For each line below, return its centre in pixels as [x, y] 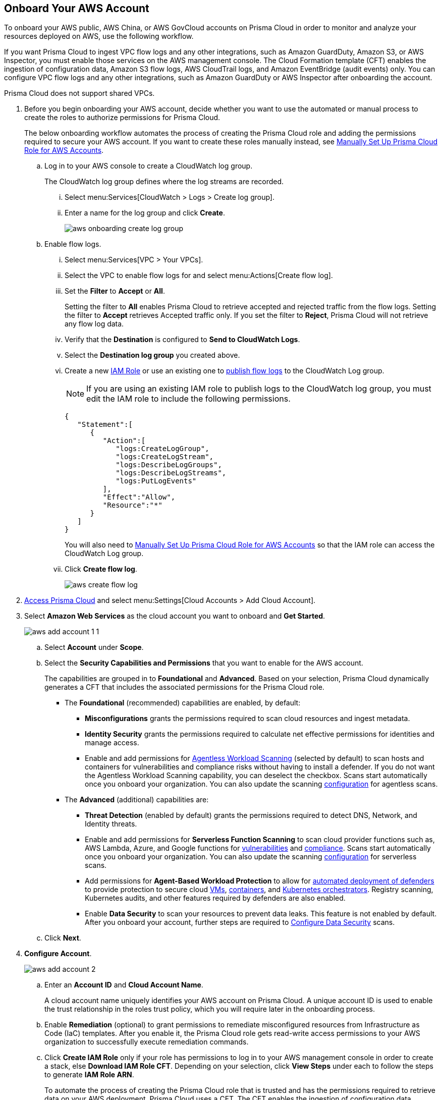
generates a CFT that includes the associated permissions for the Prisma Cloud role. [184, 687]
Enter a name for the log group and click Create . [145, 213]
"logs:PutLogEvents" [156, 481]
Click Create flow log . [101, 569]
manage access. [112, 743]
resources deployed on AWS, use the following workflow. [99, 36]
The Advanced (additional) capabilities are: [137, 800]
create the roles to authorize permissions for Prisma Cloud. [122, 118]
